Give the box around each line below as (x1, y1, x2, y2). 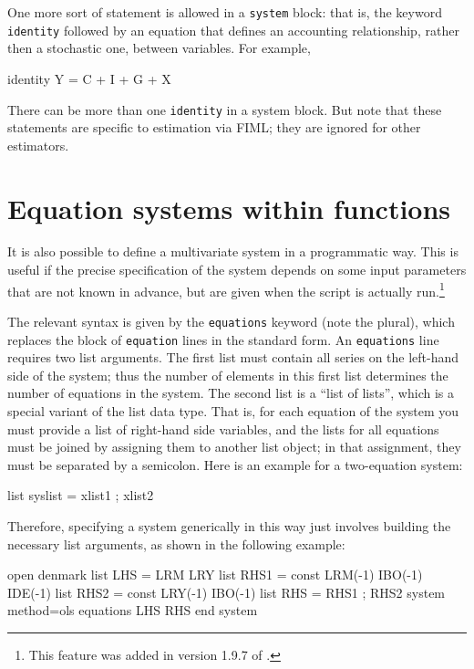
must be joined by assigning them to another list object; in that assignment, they (7, 437, 461, 456)
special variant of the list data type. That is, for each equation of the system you (7, 402, 459, 420)
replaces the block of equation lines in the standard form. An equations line (7, 329, 439, 349)
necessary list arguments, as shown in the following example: (7, 534, 345, 553)
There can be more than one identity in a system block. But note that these (7, 99, 442, 119)
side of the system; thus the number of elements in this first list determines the (7, 365, 448, 384)
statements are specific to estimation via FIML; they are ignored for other (7, 118, 421, 137)
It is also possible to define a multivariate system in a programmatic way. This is (7, 242, 459, 261)
